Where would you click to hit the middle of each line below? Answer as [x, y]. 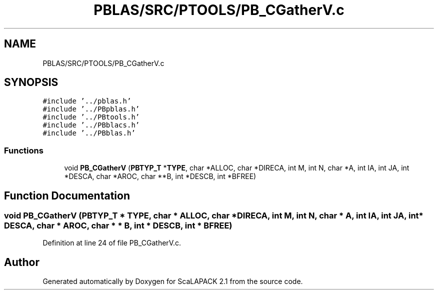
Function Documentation [67, 195]
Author [22, 262]
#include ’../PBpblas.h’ [91, 109]
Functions [24, 150]
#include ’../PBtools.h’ [91, 117]
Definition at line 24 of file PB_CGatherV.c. [112, 243]
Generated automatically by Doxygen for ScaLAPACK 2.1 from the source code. [173, 281]
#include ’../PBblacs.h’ [91, 125]
